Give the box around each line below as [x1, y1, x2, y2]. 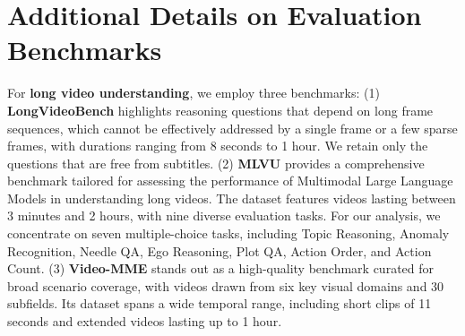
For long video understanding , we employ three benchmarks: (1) [7, 83, 380, 102]
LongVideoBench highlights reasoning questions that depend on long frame [7, 100, 434, 119]
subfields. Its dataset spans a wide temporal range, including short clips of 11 [7, 294, 432, 313]
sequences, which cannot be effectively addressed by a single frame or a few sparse [7, 118, 458, 137]
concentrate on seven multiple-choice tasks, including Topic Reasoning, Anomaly [7, 224, 450, 243]
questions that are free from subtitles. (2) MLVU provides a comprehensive [7, 153, 425, 172]
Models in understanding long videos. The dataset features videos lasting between [7, 188, 456, 207]
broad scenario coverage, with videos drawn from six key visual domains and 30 [7, 276, 444, 295]
